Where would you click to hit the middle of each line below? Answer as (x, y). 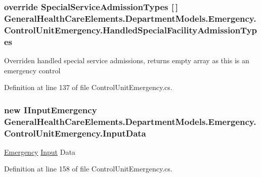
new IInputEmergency (51, 109)
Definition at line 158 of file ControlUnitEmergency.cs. (88, 169)
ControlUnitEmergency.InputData (75, 133)
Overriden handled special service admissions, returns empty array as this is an (127, 60)
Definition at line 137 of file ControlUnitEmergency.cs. (88, 87)
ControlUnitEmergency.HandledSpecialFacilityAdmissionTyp (131, 30)
